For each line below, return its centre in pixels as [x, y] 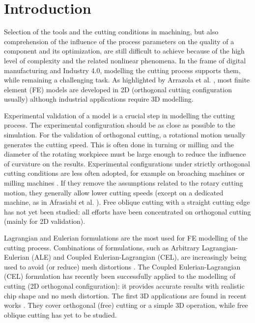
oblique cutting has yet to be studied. [60, 314]
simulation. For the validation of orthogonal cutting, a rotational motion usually [125, 135]
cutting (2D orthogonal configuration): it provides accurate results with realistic [124, 285]
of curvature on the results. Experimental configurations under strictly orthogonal [127, 163]
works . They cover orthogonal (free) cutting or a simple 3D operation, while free [126, 305]
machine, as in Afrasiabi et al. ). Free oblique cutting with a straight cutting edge [127, 202]
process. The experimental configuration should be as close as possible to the [120, 125]
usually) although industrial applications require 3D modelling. [99, 99]
